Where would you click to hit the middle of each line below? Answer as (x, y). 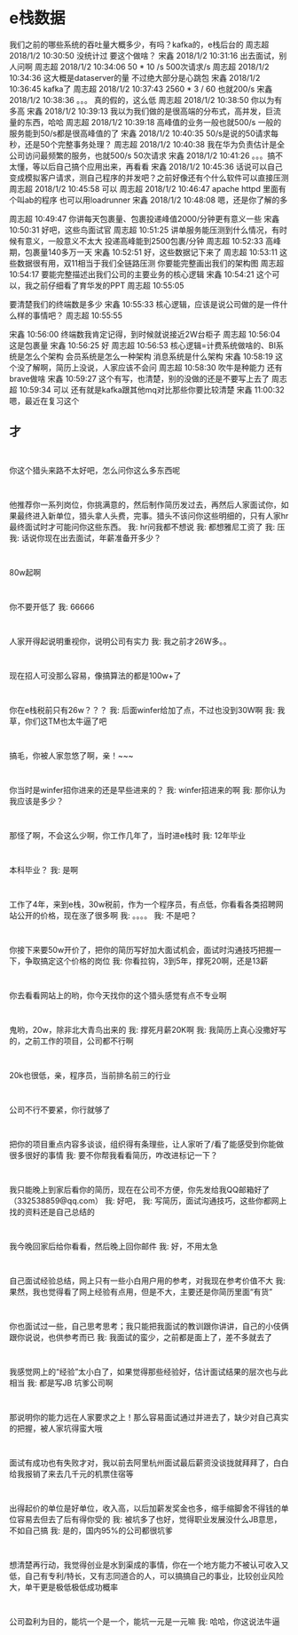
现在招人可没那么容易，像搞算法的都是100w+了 (95, 675)
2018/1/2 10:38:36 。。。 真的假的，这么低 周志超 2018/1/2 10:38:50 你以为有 (145, 99)
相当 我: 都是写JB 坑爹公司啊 (61, 1383)
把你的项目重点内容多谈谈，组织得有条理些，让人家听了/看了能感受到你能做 (147, 1144)
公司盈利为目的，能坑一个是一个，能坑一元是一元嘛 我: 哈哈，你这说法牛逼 (145, 1621)
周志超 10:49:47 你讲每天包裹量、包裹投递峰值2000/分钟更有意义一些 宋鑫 (145, 218)
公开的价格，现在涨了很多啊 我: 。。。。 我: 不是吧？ (107, 915)
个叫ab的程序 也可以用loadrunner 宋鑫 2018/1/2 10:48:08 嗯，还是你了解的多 (149, 200)
